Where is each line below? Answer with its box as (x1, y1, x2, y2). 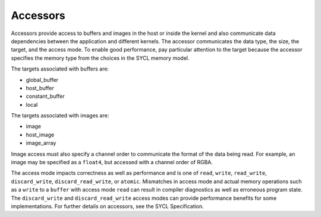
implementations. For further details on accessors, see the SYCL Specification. (11, 202, 204, 210)
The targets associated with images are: (11, 112, 109, 119)
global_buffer (26, 76, 59, 83)
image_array (26, 139, 56, 146)
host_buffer (26, 84, 55, 91)
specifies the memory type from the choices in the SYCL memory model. (11, 54, 190, 62)
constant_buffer (26, 92, 65, 100)
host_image (26, 131, 55, 138)
